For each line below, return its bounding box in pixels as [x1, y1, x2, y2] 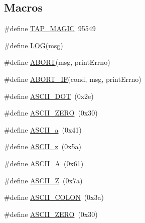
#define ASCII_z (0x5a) [4, 141, 82, 152]
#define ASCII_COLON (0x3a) [4, 192, 104, 202]
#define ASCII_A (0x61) [4, 158, 84, 168]
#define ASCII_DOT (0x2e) [4, 90, 94, 101]
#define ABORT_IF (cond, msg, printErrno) [4, 73, 141, 84]
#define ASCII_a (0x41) [4, 124, 82, 135]
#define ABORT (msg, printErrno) [4, 57, 110, 67]
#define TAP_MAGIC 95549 [4, 23, 96, 34]
